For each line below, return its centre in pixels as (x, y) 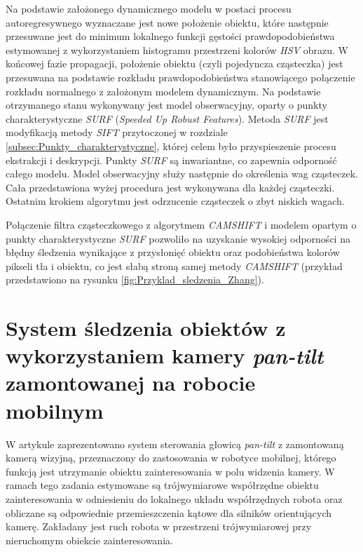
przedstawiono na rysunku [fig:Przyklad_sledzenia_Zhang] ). (135, 280)
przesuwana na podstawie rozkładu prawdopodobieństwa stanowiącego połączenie (180, 77)
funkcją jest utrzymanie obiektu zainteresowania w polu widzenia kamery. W (170, 471)
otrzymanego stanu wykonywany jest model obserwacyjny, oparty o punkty (166, 105)
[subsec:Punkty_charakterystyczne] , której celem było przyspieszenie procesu (171, 146)
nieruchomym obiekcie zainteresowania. (89, 540)
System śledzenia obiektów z (146, 328)
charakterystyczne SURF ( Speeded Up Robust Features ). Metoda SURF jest (167, 118)
